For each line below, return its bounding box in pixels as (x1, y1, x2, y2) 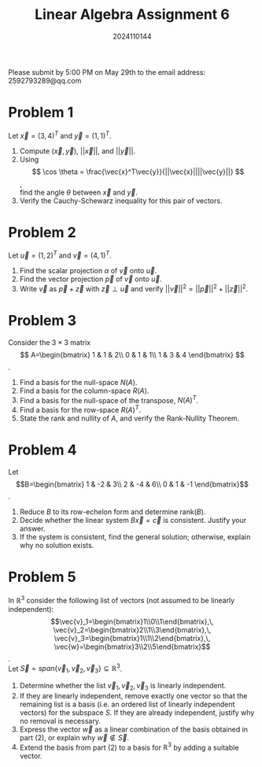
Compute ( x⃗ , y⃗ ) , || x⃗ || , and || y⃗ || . (19, 146, 136, 155)
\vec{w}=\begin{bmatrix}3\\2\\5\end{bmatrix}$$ (54, 642, 211, 651)
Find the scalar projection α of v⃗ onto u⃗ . (19, 266, 157, 276)
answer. (19, 524, 46, 533)
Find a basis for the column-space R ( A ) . (19, 386, 149, 395)
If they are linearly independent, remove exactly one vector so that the (19, 691, 248, 700)
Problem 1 (8, 104, 74, 121)
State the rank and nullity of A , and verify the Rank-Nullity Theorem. (19, 413, 240, 423)
